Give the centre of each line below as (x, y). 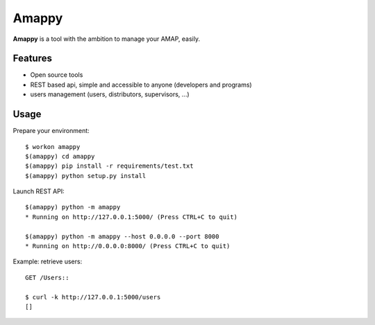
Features (32, 59)
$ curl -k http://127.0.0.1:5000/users (93, 297)
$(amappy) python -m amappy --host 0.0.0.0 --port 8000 (122, 236)
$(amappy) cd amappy (60, 156)
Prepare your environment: (51, 131)
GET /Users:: (47, 278)
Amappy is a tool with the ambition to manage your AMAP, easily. (107, 39)
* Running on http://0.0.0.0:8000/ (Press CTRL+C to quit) (128, 246)
